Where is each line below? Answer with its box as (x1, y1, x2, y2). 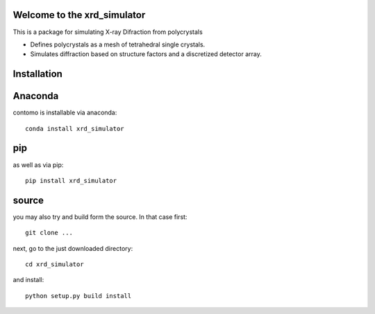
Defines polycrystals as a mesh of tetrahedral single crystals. (30, 40, 206, 49)
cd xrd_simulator (25, 260, 84, 268)
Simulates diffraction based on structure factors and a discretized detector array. (30, 50, 262, 58)
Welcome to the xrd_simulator (12, 9, 146, 21)
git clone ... (25, 229, 73, 237)
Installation (12, 68, 62, 80)
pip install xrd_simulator (25, 177, 117, 184)
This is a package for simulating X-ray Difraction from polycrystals (12, 28, 203, 36)
